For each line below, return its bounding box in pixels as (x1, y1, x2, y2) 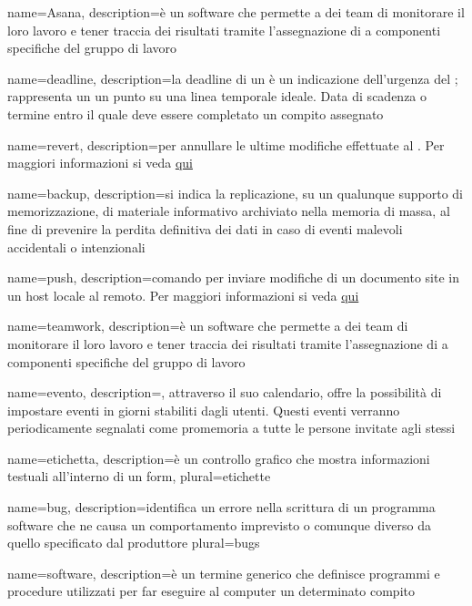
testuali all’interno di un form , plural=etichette (7, 467, 271, 486)
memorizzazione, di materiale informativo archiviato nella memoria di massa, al (7, 201, 450, 221)
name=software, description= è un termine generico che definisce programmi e (7, 563, 440, 582)
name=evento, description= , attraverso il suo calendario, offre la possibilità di (7, 383, 442, 402)
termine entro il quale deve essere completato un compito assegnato (7, 104, 384, 123)
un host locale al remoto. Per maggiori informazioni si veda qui (7, 285, 359, 304)
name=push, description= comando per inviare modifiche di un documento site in (7, 268, 460, 287)
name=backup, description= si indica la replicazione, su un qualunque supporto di (7, 183, 464, 202)
